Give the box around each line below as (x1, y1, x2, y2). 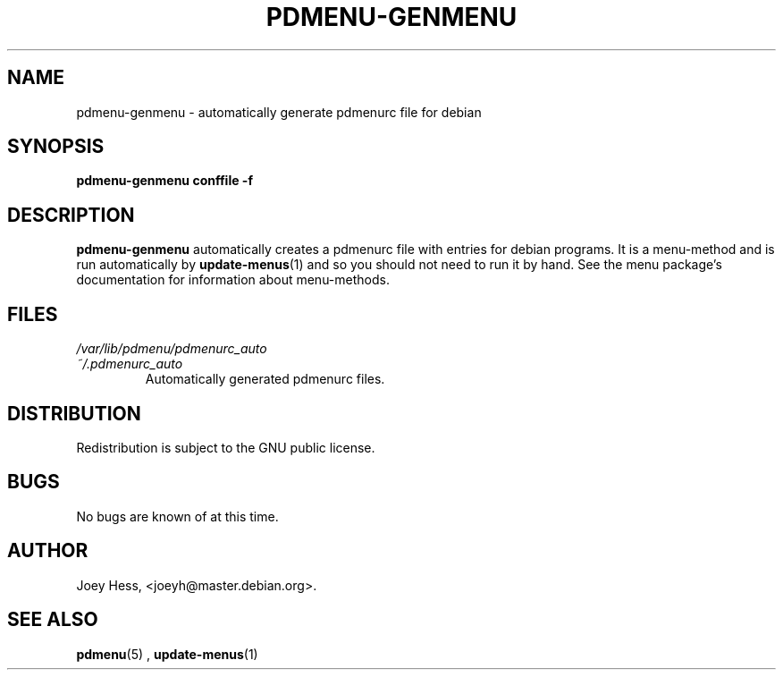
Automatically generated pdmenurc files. (145, 371, 385, 387)
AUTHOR (7, 539, 88, 563)
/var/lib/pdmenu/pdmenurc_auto (76, 341, 267, 357)
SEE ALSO (7, 608, 98, 631)
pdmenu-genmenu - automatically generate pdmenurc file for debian (76, 104, 482, 120)
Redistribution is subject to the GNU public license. (76, 439, 375, 455)
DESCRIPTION (7, 203, 135, 226)
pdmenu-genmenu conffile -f (76, 173, 253, 189)
